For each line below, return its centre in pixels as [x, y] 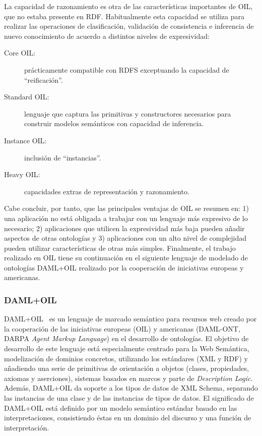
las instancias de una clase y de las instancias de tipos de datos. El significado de [129, 398]
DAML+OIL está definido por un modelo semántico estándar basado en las [121, 407]
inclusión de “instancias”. [63, 157]
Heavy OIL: [22, 174]
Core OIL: [20, 53]
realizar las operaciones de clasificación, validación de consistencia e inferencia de [129, 26]
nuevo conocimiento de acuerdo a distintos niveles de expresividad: [107, 36]
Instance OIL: [25, 140]
